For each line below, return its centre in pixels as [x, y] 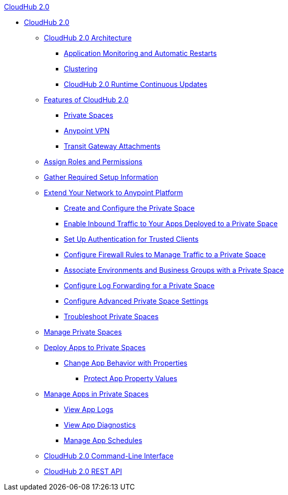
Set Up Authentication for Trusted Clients [131, 239]
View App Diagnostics [100, 425]
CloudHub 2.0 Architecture [88, 38]
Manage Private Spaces [83, 332]
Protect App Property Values [131, 378]
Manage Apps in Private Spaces [96, 394]
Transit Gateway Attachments [112, 146]
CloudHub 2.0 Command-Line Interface [109, 456]
